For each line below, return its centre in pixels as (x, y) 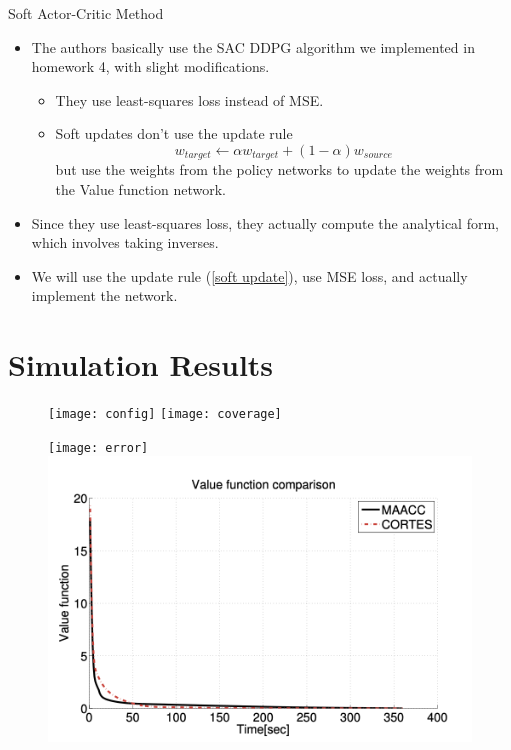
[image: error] (98, 447)
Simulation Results (141, 364)
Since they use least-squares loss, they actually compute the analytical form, (265, 222)
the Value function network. (140, 189)
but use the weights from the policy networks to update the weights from (279, 169)
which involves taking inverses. (125, 242)
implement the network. (104, 295)
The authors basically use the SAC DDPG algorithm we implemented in (253, 46)
